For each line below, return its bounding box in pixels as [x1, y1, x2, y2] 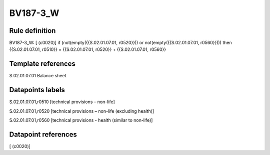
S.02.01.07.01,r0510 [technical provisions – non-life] [9, 99, 115, 105]
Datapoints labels [9, 86, 65, 94]
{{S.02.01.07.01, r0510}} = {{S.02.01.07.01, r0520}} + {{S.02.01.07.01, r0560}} [9, 46, 166, 52]
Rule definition [9, 26, 56, 35]
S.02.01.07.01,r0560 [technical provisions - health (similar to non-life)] [9, 117, 153, 123]
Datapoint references [9, 130, 77, 139]
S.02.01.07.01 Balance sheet [9, 73, 66, 79]
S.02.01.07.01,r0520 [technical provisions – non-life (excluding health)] [9, 108, 154, 114]
